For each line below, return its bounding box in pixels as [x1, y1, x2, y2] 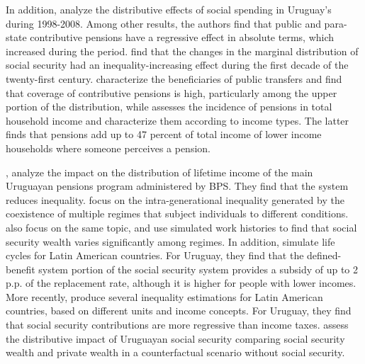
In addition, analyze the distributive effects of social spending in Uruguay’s [6, 2, 332, 16]
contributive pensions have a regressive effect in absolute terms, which [30, 30, 335, 45]
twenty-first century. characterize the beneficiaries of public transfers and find [6, 71, 342, 86]
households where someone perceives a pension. [6, 140, 210, 155]
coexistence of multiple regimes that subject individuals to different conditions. [6, 206, 349, 221]
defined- [307, 248, 342, 263]
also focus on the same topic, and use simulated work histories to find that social [6, 220, 357, 234]
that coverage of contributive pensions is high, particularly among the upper [6, 85, 337, 100]
